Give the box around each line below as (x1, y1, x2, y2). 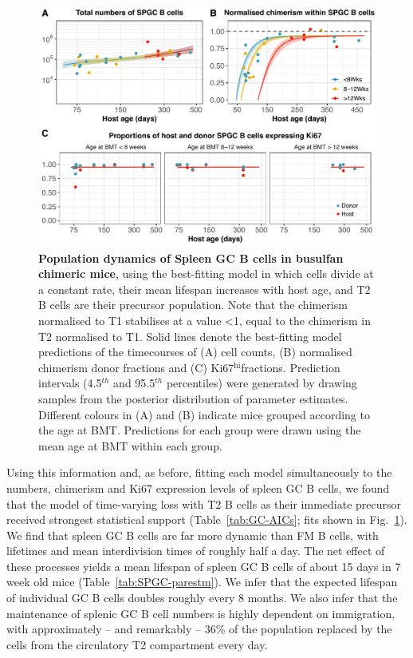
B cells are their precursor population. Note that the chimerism (38, 296, 348, 313)
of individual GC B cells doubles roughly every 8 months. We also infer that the (6, 589, 398, 606)
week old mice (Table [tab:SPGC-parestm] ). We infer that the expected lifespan (6, 573, 398, 590)
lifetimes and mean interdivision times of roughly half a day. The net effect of (6, 542, 385, 559)
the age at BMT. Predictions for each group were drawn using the (38, 422, 361, 438)
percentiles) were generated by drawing (166, 375, 357, 391)
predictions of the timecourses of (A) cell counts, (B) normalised (38, 343, 352, 360)
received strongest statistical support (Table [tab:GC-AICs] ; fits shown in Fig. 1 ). (6, 511, 407, 528)
